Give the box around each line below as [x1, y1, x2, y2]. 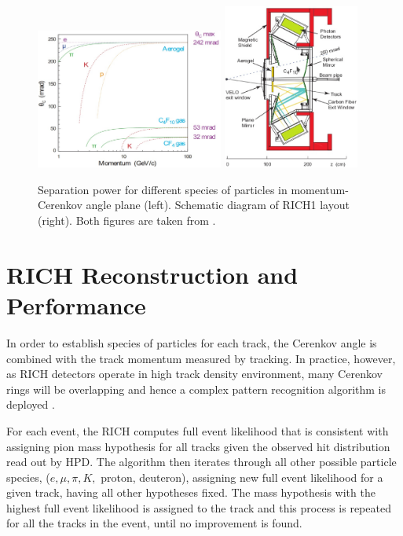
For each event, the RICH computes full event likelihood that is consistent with [6, 422, 389, 439]
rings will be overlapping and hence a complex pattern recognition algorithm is [6, 380, 386, 397]
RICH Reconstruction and [6, 258, 299, 290]
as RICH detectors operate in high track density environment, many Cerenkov [6, 365, 383, 382]
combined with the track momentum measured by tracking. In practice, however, [6, 350, 396, 366]
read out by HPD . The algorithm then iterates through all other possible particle [6, 453, 397, 470]
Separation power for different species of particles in [38, 181, 288, 197]
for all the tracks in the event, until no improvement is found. [6, 515, 302, 531]
